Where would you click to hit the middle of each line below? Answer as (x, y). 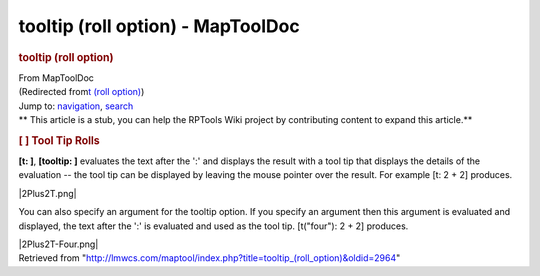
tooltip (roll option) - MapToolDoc (159, 26)
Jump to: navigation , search (76, 106)
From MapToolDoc (56, 77)
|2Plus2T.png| (47, 193)
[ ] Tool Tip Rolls (59, 140)
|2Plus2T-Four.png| (58, 244)
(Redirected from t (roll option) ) (81, 92)
